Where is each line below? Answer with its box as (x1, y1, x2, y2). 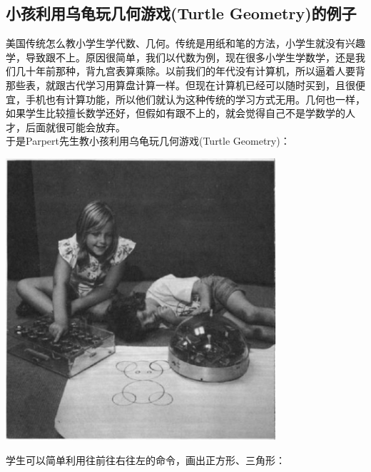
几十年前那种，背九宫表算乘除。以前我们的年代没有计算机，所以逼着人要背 (15, 63, 365, 78)
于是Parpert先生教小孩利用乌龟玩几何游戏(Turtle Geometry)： (6, 133, 290, 148)
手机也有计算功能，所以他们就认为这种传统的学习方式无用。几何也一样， (25, 91, 365, 106)
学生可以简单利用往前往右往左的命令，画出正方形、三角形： (6, 452, 285, 467)
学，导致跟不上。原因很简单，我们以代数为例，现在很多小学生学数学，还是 (6, 49, 355, 64)
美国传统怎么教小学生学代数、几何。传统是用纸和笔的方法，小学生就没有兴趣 (6, 36, 365, 51)
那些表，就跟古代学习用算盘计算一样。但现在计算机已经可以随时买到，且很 (6, 77, 355, 92)
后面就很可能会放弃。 (25, 119, 126, 134)
